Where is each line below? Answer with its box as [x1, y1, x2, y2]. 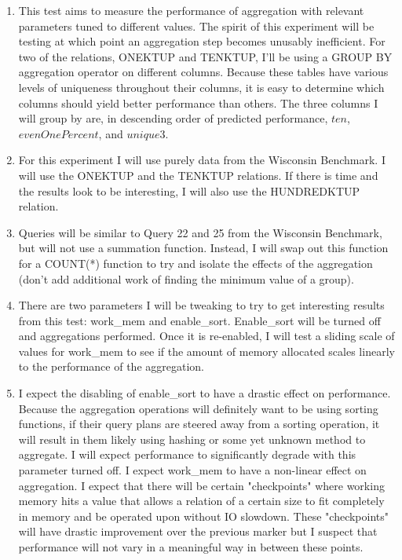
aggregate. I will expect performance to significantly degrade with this [18, 446, 356, 463]
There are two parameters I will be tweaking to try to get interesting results [18, 297, 385, 313]
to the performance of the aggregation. [18, 358, 204, 375]
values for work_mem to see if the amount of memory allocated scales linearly [18, 342, 395, 359]
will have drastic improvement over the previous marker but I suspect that [18, 523, 378, 540]
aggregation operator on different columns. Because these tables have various [18, 64, 389, 80]
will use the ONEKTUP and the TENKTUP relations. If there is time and [18, 167, 378, 183]
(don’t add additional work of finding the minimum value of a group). [18, 270, 354, 287]
